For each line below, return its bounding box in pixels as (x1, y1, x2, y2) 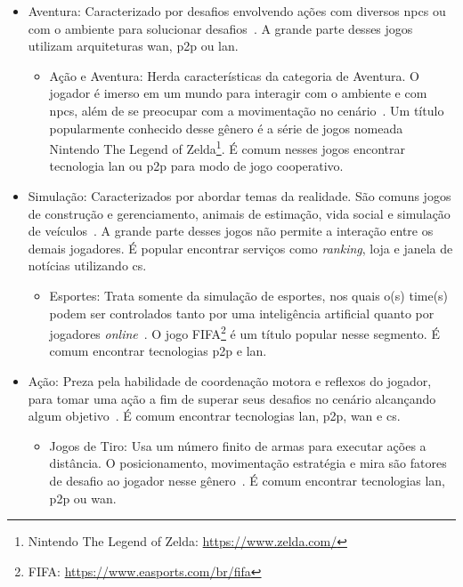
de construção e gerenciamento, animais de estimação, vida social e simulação (28, 204, 451, 222)
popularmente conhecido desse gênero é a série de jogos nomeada (49, 118, 403, 137)
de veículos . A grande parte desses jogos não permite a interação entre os (28, 221, 434, 240)
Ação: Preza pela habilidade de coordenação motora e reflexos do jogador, (28, 372, 432, 390)
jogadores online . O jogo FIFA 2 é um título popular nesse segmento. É (49, 322, 440, 342)
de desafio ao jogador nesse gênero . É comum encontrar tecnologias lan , (49, 470, 445, 489)
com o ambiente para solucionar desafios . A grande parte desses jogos (28, 19, 413, 37)
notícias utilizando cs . (28, 256, 147, 275)
